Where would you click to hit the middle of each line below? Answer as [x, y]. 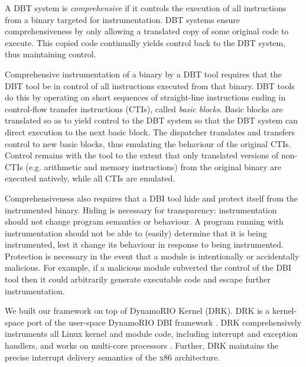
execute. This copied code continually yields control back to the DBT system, [145, 42]
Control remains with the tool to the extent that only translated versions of [142, 155]
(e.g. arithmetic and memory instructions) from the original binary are [153, 166]
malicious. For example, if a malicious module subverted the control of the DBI [148, 267]
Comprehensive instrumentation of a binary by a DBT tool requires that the [143, 74]
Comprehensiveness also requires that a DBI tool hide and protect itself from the [152, 198]
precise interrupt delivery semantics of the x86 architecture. [113, 357]
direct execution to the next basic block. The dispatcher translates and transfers [150, 131]
